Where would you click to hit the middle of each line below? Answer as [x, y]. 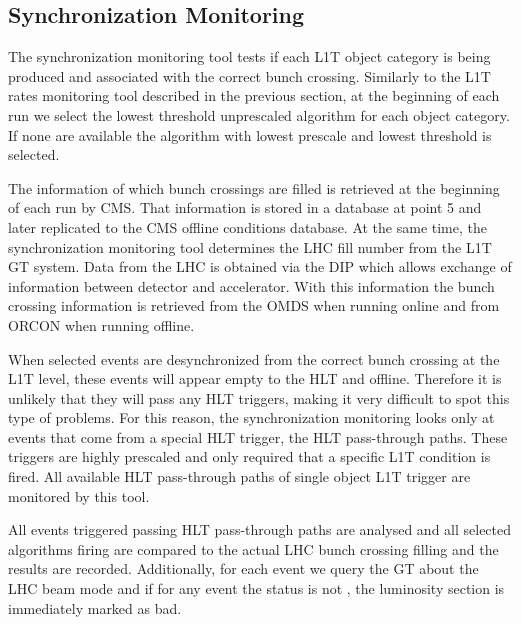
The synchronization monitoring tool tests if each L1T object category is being [249, 56]
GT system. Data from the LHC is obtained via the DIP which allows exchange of [260, 266]
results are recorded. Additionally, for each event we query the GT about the [243, 568]
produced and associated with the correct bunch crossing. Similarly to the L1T [249, 75]
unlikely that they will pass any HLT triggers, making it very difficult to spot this [259, 397]
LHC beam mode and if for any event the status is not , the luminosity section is [256, 588]
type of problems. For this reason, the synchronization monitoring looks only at [251, 417]
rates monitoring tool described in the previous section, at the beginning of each [254, 95]
